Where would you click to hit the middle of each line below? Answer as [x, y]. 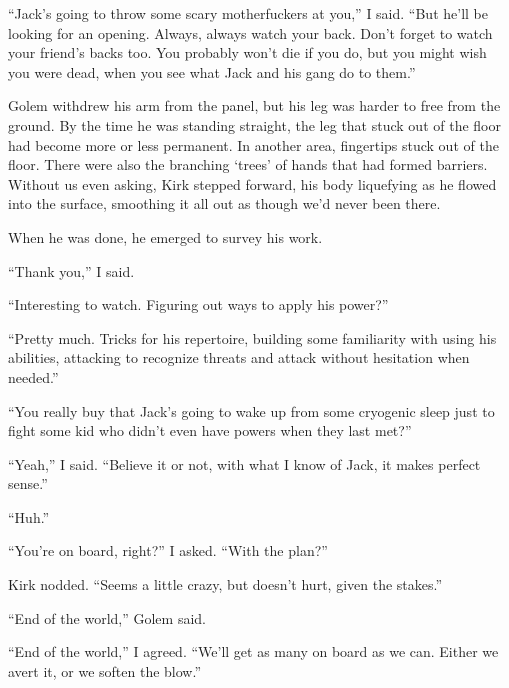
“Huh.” [29, 516]
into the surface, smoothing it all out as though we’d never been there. [224, 203]
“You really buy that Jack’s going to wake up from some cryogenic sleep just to [251, 410]
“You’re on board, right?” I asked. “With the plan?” [168, 550]
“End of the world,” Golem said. [107, 617]
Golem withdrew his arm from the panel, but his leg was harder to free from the [254, 105]
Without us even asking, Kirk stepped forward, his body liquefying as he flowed [252, 183]
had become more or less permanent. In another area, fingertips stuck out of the [253, 144]
